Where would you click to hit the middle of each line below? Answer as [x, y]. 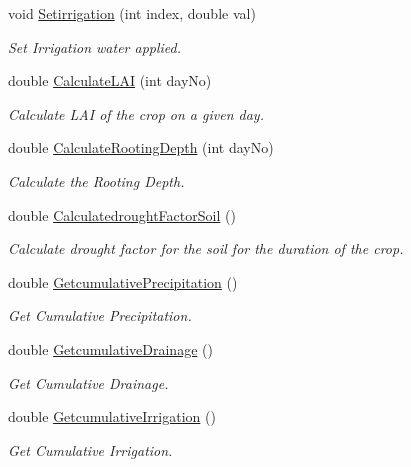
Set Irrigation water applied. [95, 46]
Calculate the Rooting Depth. [96, 180]
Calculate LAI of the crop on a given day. [136, 113]
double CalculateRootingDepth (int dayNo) [141, 147]
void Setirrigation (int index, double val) [132, 13]
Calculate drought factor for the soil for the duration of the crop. [206, 248]
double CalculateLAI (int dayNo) [110, 80]
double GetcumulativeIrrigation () [112, 416]
